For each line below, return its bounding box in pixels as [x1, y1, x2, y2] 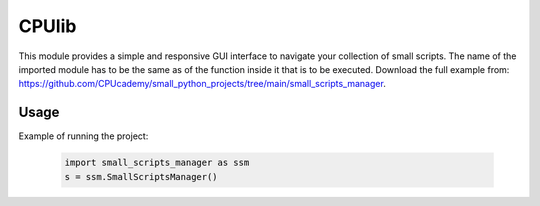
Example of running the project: [18, 130, 149, 142]
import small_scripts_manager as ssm [64, 157, 250, 169]
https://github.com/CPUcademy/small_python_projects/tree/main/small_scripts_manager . [18, 78, 387, 90]
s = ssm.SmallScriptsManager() [64, 171, 219, 182]
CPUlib [18, 15, 77, 37]
